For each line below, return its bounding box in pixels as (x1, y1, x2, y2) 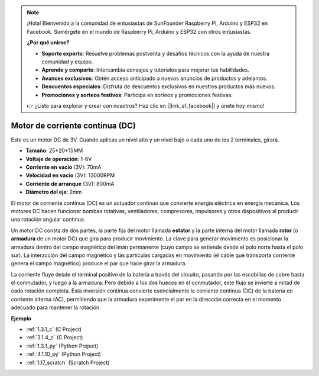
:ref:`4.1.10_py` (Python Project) (25, 351, 102, 358)
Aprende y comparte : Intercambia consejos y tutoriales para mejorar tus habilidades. (41, 66, 249, 73)
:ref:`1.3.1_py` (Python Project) (25, 342, 99, 349)
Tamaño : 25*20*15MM (25, 147, 83, 154)
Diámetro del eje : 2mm (25, 188, 82, 195)
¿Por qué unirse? (27, 39, 70, 46)
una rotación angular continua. (11, 216, 86, 223)
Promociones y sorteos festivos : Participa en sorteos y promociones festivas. (41, 91, 233, 98)
